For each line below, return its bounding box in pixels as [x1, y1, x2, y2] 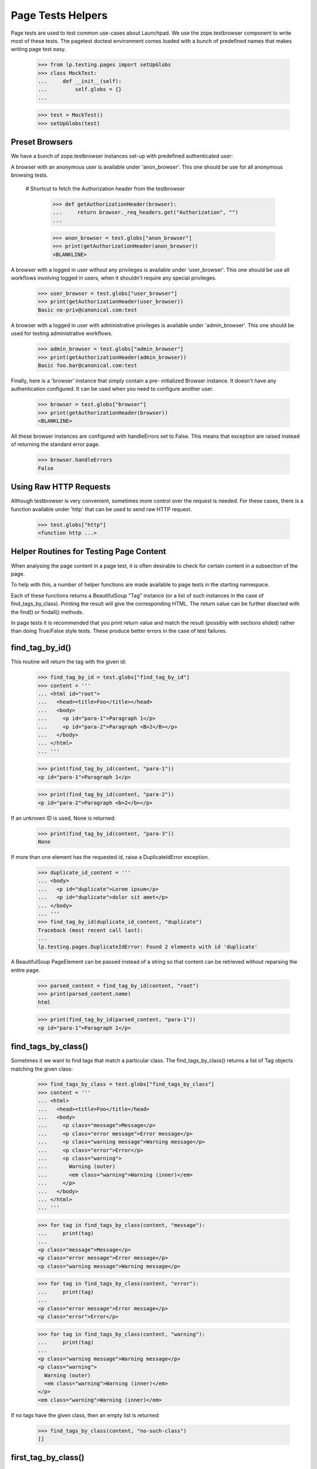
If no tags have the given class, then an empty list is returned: [11, 1411, 160, 1418]
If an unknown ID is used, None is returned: [11, 814, 116, 821]
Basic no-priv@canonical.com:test [38, 306, 137, 313]
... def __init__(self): [38, 78, 122, 85]
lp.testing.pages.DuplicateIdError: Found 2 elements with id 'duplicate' [38, 943, 258, 950]
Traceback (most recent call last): [38, 927, 144, 934]
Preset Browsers [11, 137, 73, 147]
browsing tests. [11, 172, 48, 179]
